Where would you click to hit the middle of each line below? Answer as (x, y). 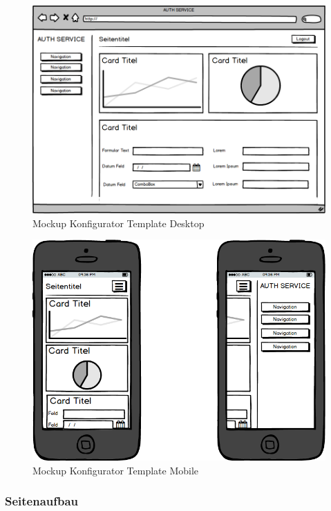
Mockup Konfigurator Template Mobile (116, 470)
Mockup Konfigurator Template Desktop (119, 223)
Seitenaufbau (42, 501)
